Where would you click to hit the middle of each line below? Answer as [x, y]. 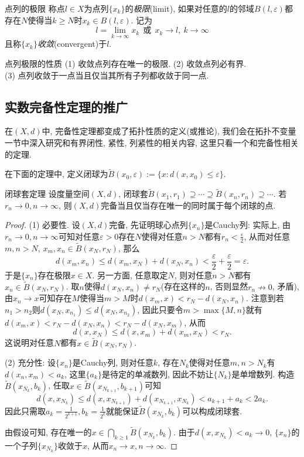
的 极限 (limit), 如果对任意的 [176, 8]
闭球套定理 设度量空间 [47, 194]
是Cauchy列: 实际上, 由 [248, 225]
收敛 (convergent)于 [72, 44]
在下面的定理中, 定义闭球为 [57, 174]
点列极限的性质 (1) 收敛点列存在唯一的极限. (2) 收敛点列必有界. [126, 63]
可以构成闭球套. [212, 410]
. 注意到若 [265, 298]
